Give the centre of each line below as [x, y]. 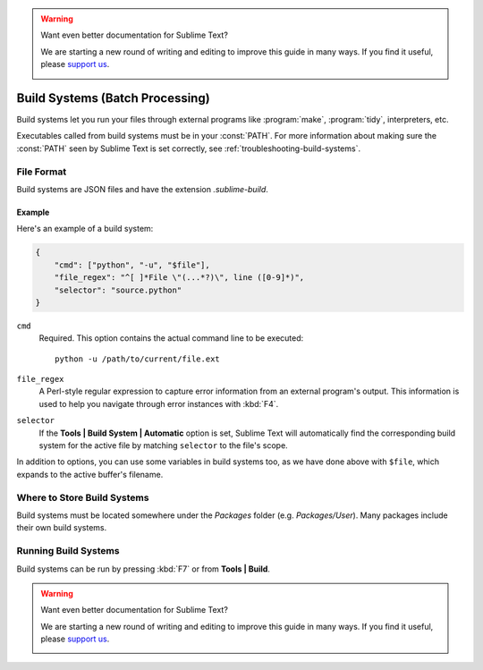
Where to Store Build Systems [83, 497]
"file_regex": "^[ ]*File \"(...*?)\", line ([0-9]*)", [179, 278]
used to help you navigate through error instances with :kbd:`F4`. [159, 403]
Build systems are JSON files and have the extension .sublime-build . [142, 189]
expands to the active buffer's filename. [90, 474]
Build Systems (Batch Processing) [113, 98]
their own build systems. [62, 528]
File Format [42, 172]
